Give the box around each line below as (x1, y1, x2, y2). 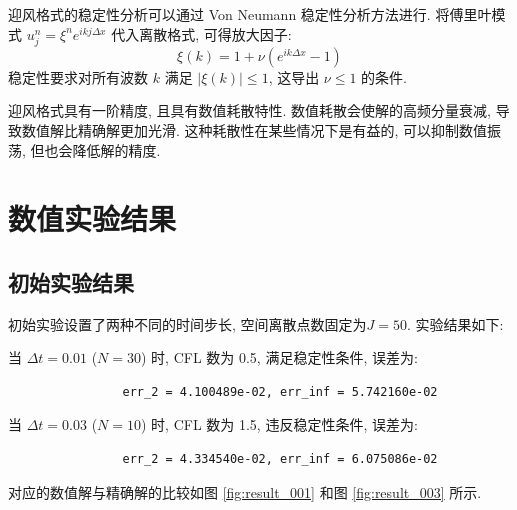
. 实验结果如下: (407, 313, 504, 334)
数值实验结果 (8, 198, 177, 239)
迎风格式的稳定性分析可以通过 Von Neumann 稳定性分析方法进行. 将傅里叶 (8, 4, 492, 24)
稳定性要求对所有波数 (8, 66, 148, 87)
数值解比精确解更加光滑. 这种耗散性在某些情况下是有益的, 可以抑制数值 (21, 119, 488, 140)
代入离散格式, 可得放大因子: (111, 23, 292, 44)
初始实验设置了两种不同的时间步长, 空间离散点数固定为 (8, 313, 367, 334)
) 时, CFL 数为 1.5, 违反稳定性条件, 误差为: (140, 414, 418, 435)
